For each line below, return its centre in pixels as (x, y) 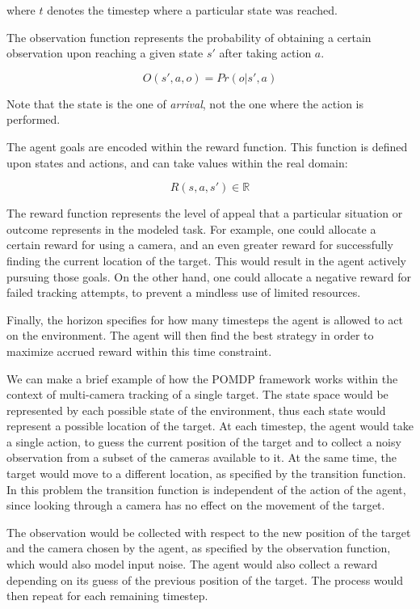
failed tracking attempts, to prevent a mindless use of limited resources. (184, 292)
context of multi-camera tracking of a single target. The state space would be (197, 394)
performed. (34, 119)
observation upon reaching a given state (105, 53)
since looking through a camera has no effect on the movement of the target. (196, 505)
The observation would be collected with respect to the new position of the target (209, 532)
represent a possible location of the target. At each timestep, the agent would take (210, 426)
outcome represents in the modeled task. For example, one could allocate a (191, 228)
